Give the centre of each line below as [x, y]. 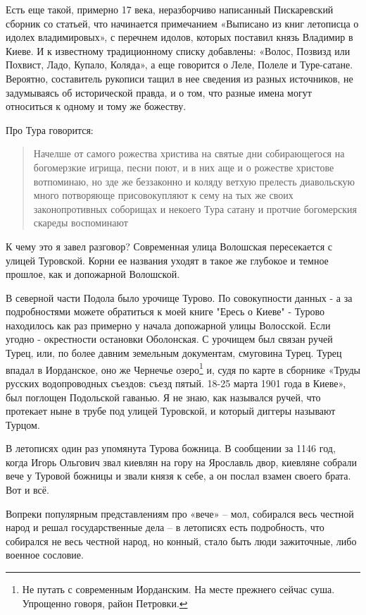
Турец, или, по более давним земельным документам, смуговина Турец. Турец [174, 353]
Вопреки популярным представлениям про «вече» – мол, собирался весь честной [180, 513]
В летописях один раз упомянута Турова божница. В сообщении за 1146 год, [171, 448]
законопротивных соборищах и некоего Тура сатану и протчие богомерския [195, 208]
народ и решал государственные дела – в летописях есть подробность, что [165, 527]
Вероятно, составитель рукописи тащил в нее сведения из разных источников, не [179, 78]
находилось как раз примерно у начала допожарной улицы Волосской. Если [168, 325]
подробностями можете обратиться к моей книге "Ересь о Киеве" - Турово [165, 311]
